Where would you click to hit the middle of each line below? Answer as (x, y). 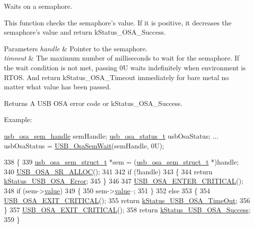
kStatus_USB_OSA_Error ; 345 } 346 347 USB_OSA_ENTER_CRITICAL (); (124, 181)
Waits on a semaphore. (38, 6)
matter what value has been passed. (58, 87)
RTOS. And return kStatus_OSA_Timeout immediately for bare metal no (116, 77)
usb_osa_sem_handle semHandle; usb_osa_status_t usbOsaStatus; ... (111, 135)
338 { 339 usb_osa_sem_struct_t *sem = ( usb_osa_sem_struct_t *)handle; (121, 162)
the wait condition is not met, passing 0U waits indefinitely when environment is (125, 67)
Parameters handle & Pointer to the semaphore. (76, 48)
